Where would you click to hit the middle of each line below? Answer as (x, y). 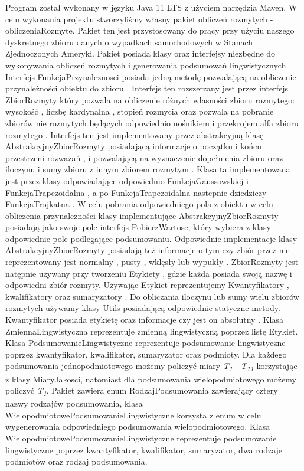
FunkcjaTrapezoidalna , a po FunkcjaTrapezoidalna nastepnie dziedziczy (136, 192)
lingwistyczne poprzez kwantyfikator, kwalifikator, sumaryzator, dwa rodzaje (144, 449)
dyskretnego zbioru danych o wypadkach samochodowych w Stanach (129, 42)
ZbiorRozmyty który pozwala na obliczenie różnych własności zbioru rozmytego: (150, 99)
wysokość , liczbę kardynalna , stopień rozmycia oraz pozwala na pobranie (140, 111)
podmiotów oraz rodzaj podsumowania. (76, 461)
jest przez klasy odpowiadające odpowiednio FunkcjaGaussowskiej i (127, 180)
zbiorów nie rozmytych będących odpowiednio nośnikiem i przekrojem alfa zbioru (152, 122)
